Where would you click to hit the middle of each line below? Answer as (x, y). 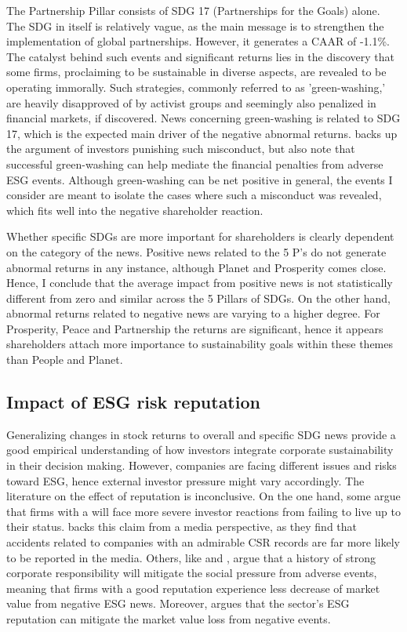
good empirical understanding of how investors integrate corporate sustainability (200, 450)
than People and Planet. (65, 360)
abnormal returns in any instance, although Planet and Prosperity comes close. (196, 267)
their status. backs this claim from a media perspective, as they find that (182, 527)
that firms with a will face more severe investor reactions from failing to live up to (203, 511)
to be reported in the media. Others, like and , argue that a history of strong (191, 557)
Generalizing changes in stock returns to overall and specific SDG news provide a (201, 434)
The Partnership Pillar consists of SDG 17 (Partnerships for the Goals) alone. (193, 10)
